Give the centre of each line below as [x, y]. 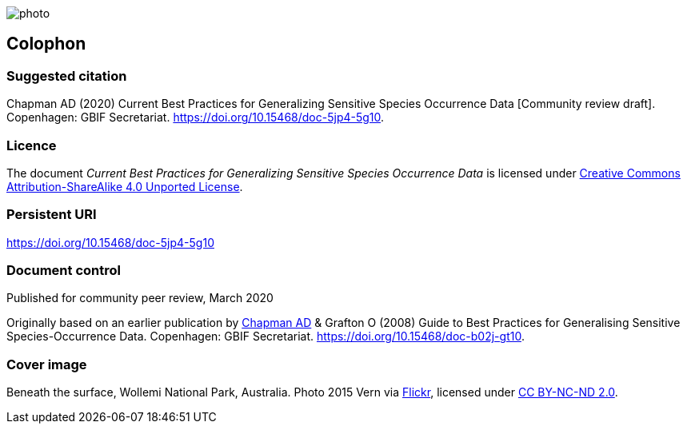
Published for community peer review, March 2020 [140, 298]
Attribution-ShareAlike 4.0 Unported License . [125, 186]
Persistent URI [52, 215]
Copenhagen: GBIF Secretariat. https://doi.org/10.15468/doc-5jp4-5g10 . [196, 117]
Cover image [47, 364]
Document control [64, 271]
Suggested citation [67, 76]
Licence [32, 145]
